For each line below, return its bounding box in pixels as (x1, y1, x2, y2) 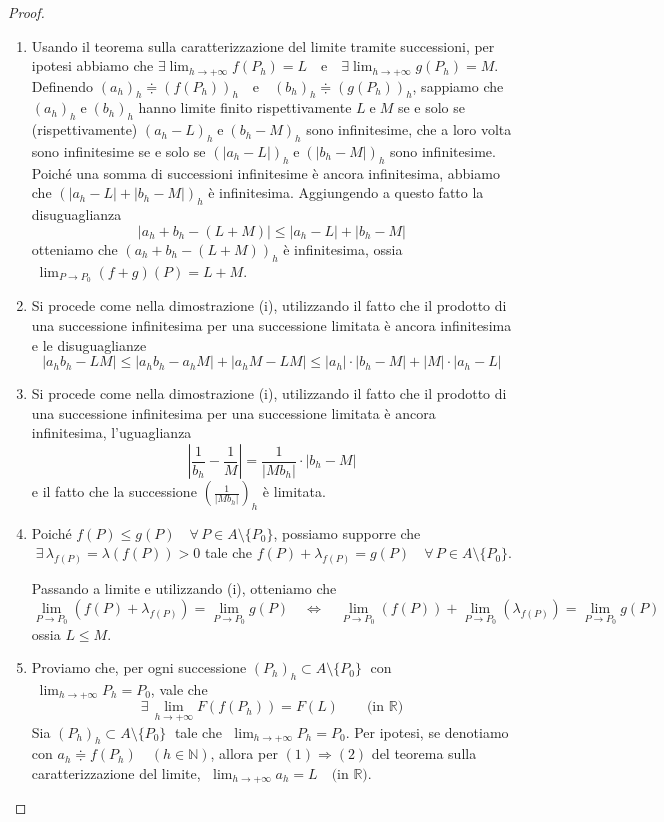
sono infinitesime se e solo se (31, 141, 206, 162)
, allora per (210, 743, 278, 764)
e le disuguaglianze (31, 334, 147, 355)
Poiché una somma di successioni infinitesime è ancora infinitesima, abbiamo (31, 162, 500, 183)
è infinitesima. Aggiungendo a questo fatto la (208, 182, 484, 203)
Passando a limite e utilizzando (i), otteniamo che (31, 578, 337, 599)
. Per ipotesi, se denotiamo (345, 721, 509, 742)
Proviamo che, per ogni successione (31, 657, 247, 678)
